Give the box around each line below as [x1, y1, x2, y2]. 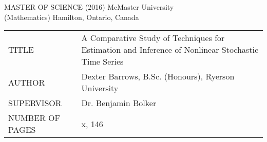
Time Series [81, 55, 124, 68]
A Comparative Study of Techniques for [81, 32, 225, 44]
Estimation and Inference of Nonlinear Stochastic [81, 44, 259, 56]
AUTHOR [8, 76, 45, 88]
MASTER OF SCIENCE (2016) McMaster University [4, 2, 174, 12]
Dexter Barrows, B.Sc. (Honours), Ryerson [81, 70, 235, 83]
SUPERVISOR [8, 97, 62, 109]
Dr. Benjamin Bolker [81, 97, 157, 109]
